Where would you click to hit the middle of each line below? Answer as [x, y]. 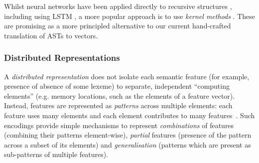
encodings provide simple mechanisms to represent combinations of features [119, 125]
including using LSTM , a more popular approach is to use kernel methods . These [129, 16]
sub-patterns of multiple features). [56, 154]
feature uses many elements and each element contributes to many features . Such [129, 115]
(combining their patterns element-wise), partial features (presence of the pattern [128, 135]
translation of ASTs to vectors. [51, 35]
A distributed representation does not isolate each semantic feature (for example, [127, 76]
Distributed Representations [62, 58]
